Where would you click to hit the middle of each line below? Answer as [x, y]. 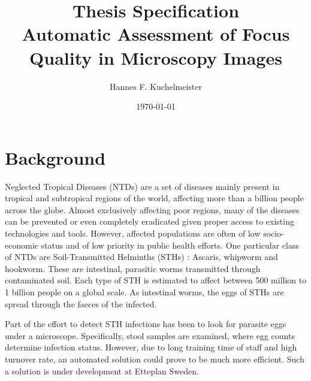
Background [55, 157]
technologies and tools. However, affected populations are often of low [133, 233]
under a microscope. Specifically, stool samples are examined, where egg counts [150, 335]
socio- [274, 233]
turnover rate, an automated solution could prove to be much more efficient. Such [155, 359]
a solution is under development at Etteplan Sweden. [102, 371]
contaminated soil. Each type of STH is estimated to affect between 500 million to [156, 280]
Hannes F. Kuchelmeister [156, 86]
